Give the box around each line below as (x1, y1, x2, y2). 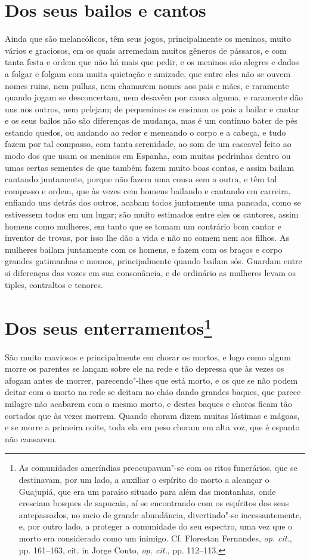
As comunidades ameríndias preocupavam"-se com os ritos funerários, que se (18, 461, 297, 474)
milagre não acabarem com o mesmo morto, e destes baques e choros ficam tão (5, 397, 292, 410)
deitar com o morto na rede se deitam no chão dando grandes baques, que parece (5, 385, 301, 398)
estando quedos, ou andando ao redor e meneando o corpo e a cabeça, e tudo (5, 126, 286, 138)
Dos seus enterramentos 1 (5, 313, 212, 340)
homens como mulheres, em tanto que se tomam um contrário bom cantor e (5, 219, 281, 232)
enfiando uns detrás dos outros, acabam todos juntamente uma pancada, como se (5, 196, 301, 209)
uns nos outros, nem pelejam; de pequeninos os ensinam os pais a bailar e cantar (5, 102, 299, 115)
